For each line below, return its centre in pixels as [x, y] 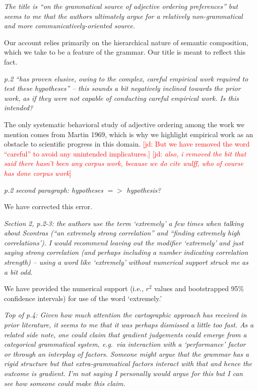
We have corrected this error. [48, 206]
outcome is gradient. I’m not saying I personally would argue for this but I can [124, 373]
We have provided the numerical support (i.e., [74, 288]
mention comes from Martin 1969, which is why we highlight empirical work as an [129, 134]
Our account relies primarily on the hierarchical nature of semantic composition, [126, 42]
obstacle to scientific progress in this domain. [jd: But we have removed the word [127, 144]
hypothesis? [144, 190]
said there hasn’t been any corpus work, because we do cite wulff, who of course [124, 163]
